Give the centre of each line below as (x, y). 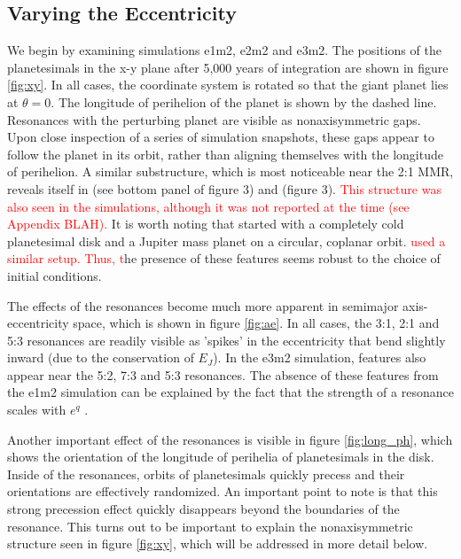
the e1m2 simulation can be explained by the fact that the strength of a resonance (230, 392)
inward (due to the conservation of (101, 357)
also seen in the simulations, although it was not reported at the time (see (208, 206)
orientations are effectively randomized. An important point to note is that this (223, 491)
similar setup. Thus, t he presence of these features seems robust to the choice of (224, 258)
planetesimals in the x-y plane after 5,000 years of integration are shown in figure (228, 67)
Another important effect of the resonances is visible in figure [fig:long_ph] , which (230, 439)
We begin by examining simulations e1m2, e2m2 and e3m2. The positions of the (224, 50)
